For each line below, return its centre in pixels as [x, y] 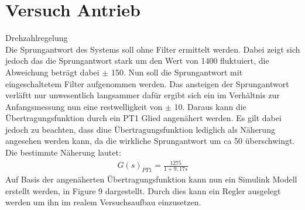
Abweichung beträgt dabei [52, 72]
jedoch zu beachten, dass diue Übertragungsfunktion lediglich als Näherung [140, 129]
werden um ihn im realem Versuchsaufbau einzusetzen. [103, 202]
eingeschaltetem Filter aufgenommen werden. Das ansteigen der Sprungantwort [147, 83]
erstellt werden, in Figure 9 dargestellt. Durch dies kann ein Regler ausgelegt [143, 190]
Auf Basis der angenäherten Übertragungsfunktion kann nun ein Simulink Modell [151, 179]
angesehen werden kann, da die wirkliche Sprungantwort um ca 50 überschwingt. [150, 141]
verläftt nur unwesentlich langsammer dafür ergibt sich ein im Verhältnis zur [143, 95]
